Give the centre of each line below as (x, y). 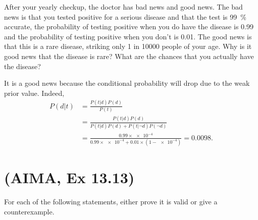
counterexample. (29, 211)
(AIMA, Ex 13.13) (69, 177)
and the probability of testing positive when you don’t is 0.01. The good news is (128, 36)
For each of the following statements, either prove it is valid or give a (111, 202)
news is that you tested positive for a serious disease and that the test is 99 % (125, 16)
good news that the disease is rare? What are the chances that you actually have (129, 56)
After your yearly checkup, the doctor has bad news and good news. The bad (123, 7)
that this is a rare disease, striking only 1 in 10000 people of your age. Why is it (128, 46)
